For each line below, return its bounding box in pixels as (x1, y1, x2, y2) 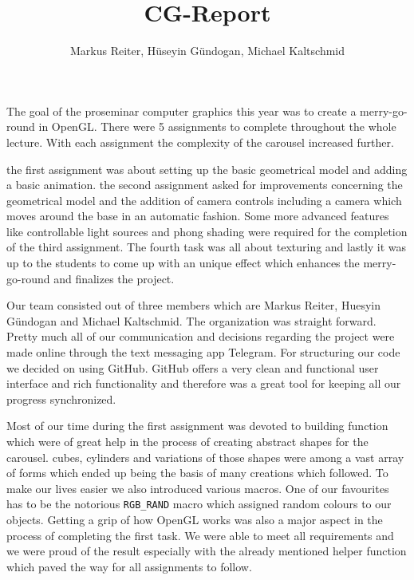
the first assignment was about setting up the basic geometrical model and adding (6, 160, 408, 177)
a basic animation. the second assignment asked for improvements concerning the (6, 176, 403, 193)
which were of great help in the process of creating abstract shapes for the (6, 433, 369, 449)
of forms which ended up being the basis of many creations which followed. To (6, 464, 388, 481)
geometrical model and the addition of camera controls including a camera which (6, 191, 402, 208)
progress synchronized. (6, 390, 116, 407)
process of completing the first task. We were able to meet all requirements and (6, 527, 394, 543)
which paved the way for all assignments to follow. (6, 558, 252, 574)
